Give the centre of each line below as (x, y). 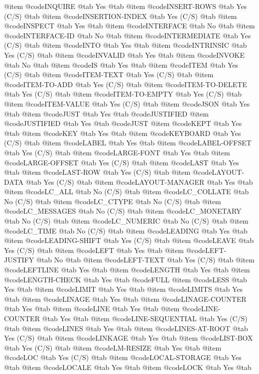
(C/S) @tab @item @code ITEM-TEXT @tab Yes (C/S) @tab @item (109, 74)
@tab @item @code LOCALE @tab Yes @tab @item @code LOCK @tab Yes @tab (128, 367)
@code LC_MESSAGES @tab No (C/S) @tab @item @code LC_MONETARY (123, 211)
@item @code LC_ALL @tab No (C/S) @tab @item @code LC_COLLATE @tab (127, 191)
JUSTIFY (19, 260)
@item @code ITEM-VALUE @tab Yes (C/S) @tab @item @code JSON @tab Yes (127, 103)
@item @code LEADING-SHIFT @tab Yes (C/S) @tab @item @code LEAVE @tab (129, 240)
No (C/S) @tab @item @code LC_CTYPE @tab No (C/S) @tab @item (113, 201)
